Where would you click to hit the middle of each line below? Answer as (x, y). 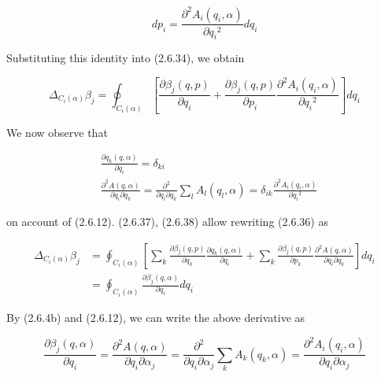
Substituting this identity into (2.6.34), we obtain (126, 58)
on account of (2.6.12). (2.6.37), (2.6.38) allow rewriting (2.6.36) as (167, 222)
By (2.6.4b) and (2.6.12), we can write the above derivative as (156, 317)
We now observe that (57, 132)
